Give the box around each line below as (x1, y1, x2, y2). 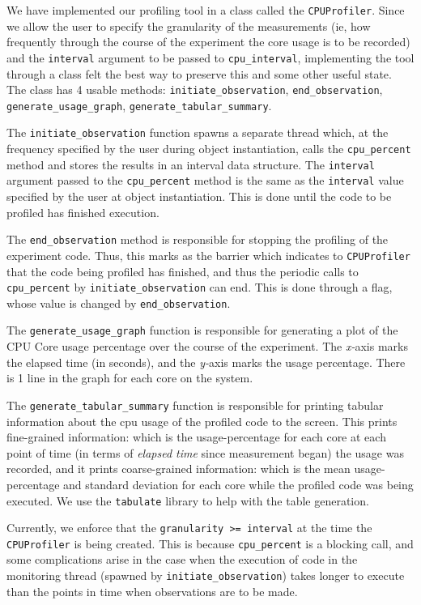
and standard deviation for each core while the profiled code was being (63, 475, 414, 492)
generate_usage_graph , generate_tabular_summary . (6, 96, 272, 113)
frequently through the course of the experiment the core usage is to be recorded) (6, 33, 410, 50)
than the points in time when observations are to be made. (6, 582, 298, 599)
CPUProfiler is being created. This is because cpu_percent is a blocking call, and (6, 535, 414, 552)
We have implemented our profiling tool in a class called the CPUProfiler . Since (6, 2, 405, 18)
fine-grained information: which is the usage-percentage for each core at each (6, 428, 386, 445)
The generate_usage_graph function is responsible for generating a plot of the (6, 322, 398, 339)
